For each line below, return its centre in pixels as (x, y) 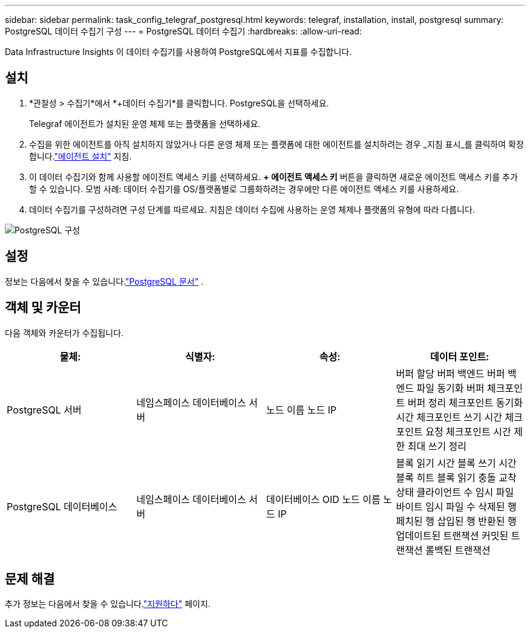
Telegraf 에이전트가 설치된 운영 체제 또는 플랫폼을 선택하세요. (145, 123)
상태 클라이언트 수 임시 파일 (455, 492)
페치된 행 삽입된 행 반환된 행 (456, 521)
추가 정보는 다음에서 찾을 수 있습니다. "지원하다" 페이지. (108, 604)
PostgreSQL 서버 (44, 410)
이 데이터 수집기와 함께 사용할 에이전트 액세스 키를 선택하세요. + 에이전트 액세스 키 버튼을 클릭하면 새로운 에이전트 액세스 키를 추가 (273, 177)
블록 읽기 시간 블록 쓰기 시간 (456, 463)
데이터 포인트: (460, 356)
